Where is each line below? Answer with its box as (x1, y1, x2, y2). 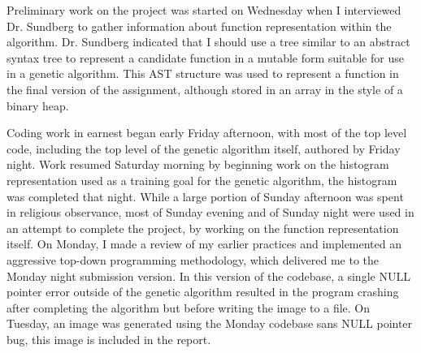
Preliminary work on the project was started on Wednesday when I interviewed (7, 2, 401, 18)
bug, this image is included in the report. (7, 330, 211, 347)
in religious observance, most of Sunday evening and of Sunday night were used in (7, 204, 414, 221)
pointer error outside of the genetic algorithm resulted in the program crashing (7, 283, 399, 300)
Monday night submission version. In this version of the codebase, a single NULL (7, 267, 410, 284)
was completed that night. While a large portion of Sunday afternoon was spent (7, 187, 404, 204)
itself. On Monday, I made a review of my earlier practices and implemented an (7, 235, 402, 252)
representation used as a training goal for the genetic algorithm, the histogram (7, 171, 397, 188)
